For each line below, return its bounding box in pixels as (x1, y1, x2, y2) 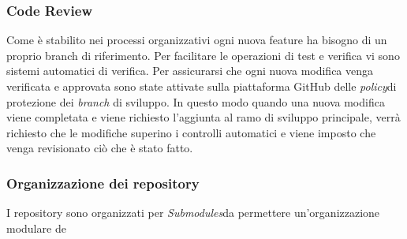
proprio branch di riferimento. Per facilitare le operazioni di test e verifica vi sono (6, 47, 400, 63)
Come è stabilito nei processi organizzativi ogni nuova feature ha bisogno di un (6, 32, 387, 48)
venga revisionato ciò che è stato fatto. (6, 140, 193, 156)
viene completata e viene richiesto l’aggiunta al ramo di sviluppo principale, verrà (6, 109, 401, 125)
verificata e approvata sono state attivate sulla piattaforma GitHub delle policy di (6, 78, 397, 94)
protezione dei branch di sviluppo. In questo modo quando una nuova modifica (6, 93, 385, 110)
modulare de (6, 219, 66, 236)
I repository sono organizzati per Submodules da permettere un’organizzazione (6, 204, 380, 221)
